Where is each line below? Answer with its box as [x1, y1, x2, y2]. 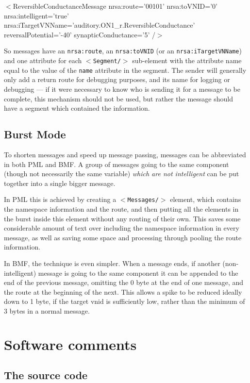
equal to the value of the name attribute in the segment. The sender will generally [4, 65, 247, 75]
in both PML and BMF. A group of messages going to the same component [4, 159, 229, 169]
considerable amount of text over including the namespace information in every [4, 223, 239, 233]
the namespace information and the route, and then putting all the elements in [4, 203, 239, 214]
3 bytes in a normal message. [4, 305, 90, 316]
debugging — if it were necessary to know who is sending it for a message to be [4, 83, 241, 94]
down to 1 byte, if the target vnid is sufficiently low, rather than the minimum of [4, 296, 245, 306]
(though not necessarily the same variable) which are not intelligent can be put [4, 168, 239, 179]
